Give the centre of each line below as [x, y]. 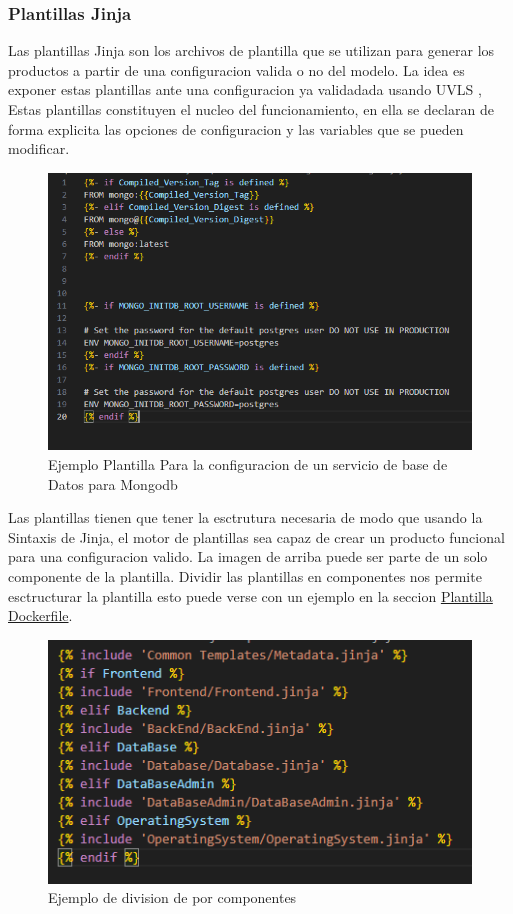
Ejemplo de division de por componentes [172, 897]
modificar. [39, 148]
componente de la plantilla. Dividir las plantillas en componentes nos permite [245, 576]
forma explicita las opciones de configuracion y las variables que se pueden [236, 128]
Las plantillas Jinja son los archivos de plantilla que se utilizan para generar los [251, 50]
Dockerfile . [40, 615]
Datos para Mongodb [113, 483]
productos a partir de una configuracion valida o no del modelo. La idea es [236, 69]
